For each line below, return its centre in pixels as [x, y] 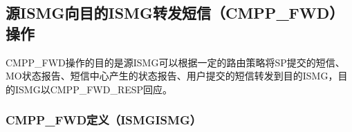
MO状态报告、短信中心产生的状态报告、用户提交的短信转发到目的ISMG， [172, 76]
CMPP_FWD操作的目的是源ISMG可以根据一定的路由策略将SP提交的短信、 [175, 62]
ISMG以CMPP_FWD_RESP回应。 [94, 89]
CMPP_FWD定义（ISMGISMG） [104, 120]
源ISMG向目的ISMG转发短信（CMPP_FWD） [175, 13]
